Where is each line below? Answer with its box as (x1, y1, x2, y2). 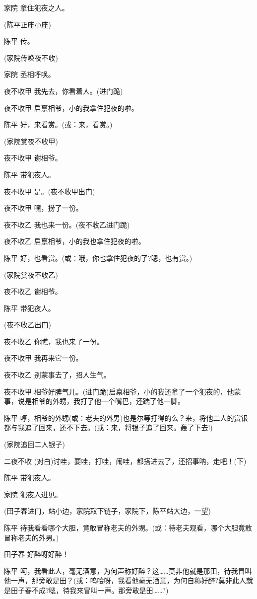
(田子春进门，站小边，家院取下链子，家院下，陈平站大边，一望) (4, 506, 211, 516)
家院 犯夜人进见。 (4, 489, 62, 499)
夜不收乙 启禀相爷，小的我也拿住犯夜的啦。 (4, 236, 145, 246)
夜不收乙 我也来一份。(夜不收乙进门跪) (4, 219, 130, 229)
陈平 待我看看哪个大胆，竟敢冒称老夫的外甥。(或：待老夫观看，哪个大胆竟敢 (4, 523, 253, 532)
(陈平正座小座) (4, 19, 51, 29)
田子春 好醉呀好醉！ (4, 549, 69, 559)
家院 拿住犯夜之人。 (4, 2, 69, 12)
